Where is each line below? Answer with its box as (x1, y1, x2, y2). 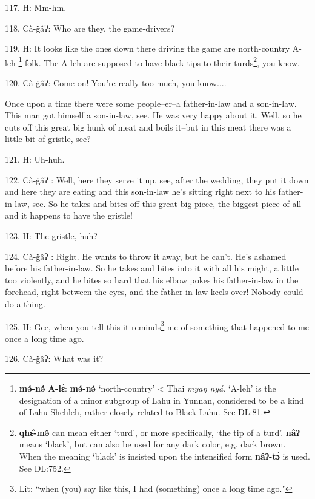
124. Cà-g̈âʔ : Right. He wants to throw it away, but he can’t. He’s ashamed (5, 249, 287, 262)
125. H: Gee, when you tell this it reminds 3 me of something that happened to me (5, 318, 310, 333)
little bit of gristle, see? (5, 132, 91, 145)
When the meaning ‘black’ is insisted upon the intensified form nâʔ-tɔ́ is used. (19, 449, 310, 462)
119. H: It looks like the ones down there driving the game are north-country (5, 42, 290, 55)
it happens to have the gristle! (21, 209, 133, 222)
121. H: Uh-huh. (5, 153, 65, 165)
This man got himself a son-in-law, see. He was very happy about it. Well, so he (5, 109, 302, 121)
